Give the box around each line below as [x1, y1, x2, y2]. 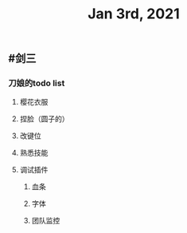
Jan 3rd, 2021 [87, 5, 181, 23]
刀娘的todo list [8, 77, 65, 89]
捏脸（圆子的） [19, 114, 69, 124]
